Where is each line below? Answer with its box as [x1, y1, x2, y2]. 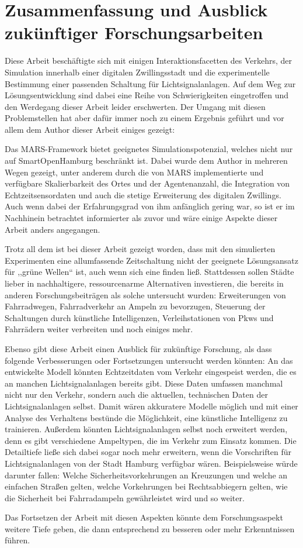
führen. [5, 534, 30, 546]
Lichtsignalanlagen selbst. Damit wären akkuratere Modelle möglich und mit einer [5, 399, 298, 412]
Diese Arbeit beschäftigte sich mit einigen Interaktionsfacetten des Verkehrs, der [5, 54, 292, 67]
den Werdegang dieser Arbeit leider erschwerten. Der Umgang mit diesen [5, 100, 266, 112]
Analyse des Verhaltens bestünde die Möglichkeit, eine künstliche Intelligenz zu [5, 411, 288, 423]
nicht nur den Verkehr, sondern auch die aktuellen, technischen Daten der [5, 388, 268, 401]
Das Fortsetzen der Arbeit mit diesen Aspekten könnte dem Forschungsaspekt [5, 511, 283, 523]
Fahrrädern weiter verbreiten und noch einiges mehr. [5, 323, 193, 335]
